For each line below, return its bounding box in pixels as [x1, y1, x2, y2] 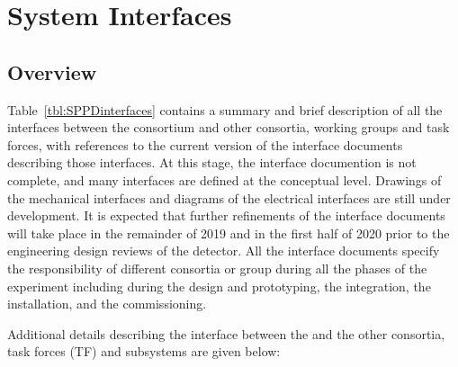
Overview [7, 58, 97, 85]
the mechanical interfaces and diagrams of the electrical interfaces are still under [7, 188, 451, 207]
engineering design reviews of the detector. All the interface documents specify [7, 241, 440, 260]
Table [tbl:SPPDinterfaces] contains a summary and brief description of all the [7, 100, 443, 119]
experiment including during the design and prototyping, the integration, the [7, 276, 431, 295]
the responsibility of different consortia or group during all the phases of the [7, 258, 427, 277]
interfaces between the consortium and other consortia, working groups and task [7, 118, 450, 137]
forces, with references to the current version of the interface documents [7, 135, 403, 154]
